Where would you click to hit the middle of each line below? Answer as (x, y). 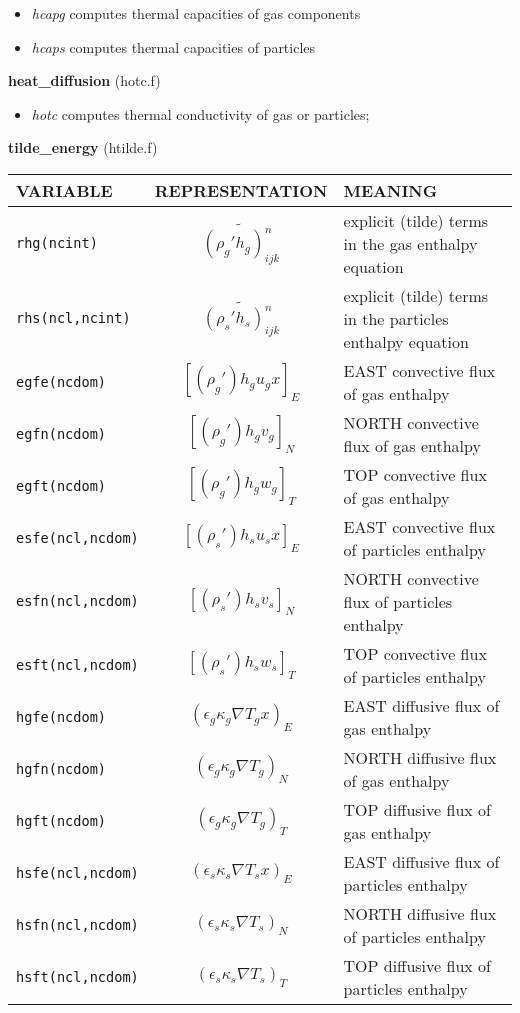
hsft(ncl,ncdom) (77, 976)
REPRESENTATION (241, 190)
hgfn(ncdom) (61, 768)
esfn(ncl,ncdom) (77, 601)
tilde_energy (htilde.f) (83, 147)
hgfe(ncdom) (61, 716)
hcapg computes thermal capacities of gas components (196, 13)
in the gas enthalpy (410, 243)
